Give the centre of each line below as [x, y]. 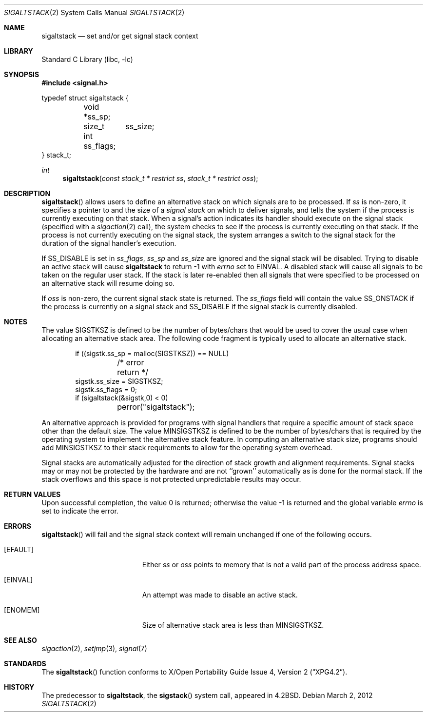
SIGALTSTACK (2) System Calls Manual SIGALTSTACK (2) [94, 12]
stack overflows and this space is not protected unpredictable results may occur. [171, 479]
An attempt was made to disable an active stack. [220, 595]
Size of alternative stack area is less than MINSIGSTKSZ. [233, 625]
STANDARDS [25, 664]
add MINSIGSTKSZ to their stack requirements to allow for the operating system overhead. [187, 447]
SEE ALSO [20, 640]
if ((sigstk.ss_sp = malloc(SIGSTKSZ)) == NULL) [152, 353]
